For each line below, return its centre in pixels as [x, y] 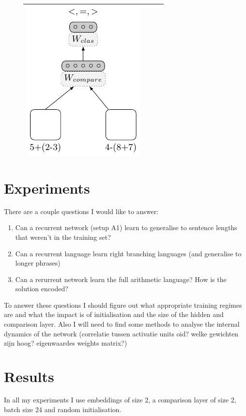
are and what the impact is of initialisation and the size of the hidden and [114, 314]
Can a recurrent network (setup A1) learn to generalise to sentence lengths [126, 227]
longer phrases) [38, 263]
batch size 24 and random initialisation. [63, 409]
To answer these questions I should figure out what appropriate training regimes [123, 305]
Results [29, 376]
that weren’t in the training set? [63, 237]
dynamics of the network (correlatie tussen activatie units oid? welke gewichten [121, 333]
